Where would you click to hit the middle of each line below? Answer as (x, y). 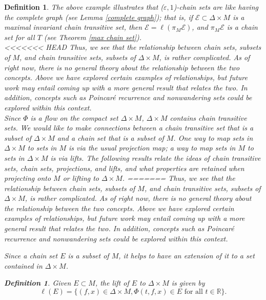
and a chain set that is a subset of (110, 137)
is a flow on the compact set (74, 117)
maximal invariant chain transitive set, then (73, 27)
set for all (19, 37)
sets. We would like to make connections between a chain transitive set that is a (129, 128)
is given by (188, 283)
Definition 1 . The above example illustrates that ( (84, 7)
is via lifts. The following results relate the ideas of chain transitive (156, 157)
